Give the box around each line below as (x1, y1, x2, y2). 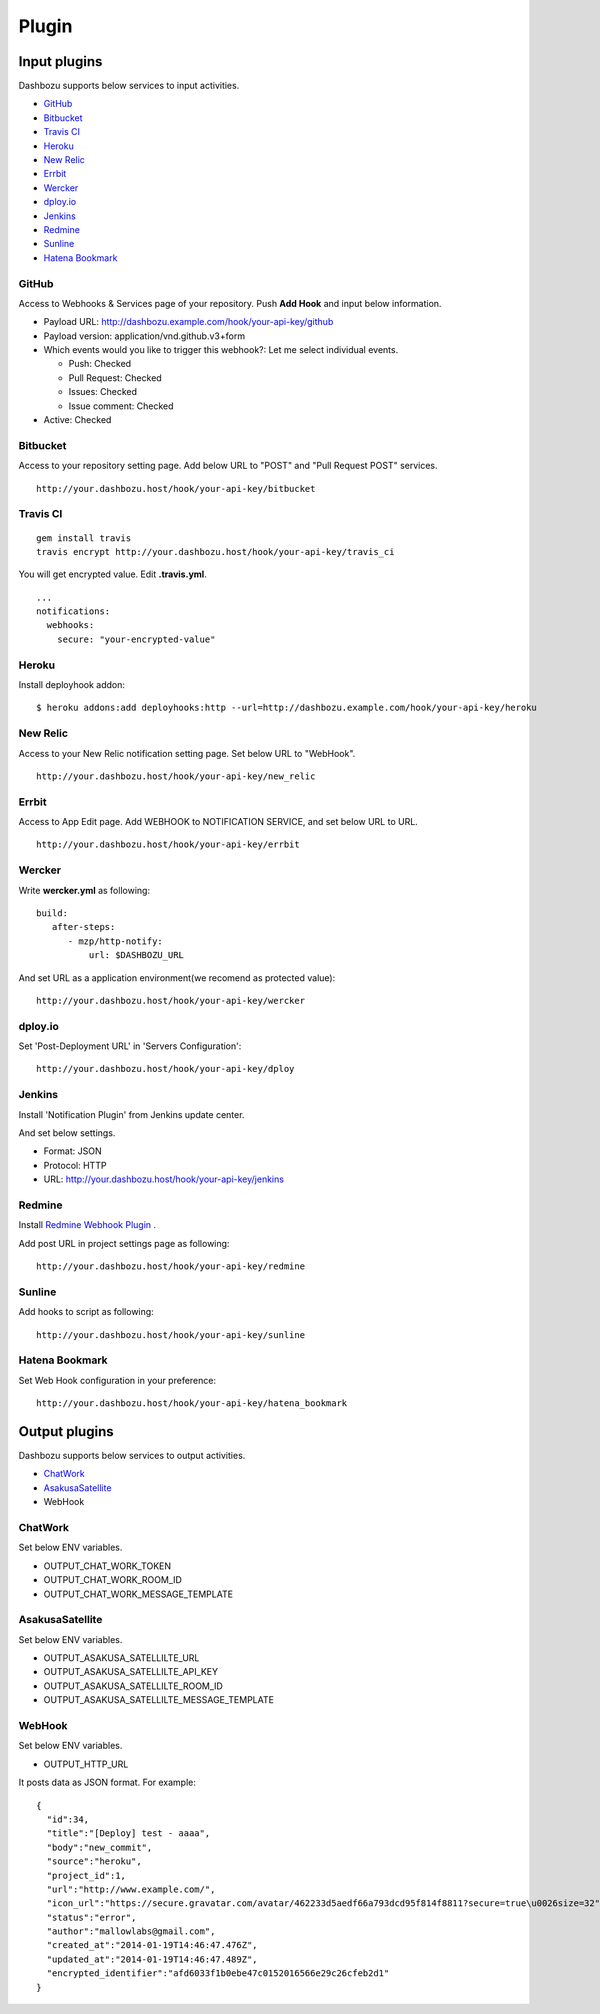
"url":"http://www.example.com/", (46, 1883, 216, 1895)
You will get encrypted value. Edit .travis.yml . (18, 568, 207, 580)
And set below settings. (18, 1126, 116, 1139)
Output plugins (18, 1423, 114, 1440)
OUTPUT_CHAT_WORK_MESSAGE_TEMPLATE (43, 1588, 234, 1600)
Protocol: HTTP (43, 1159, 107, 1171)
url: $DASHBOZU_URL (88, 950, 185, 961)
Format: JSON (43, 1145, 102, 1157)
